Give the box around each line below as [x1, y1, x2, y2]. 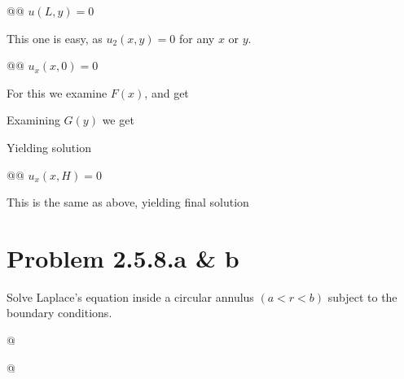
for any [179, 29, 215, 46]
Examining [7, 111, 60, 129]
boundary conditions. [7, 304, 112, 321]
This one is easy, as [7, 29, 103, 46]
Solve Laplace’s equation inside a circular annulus [7, 288, 254, 305]
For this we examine [7, 84, 108, 101]
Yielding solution [7, 138, 91, 155]
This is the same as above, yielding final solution [7, 194, 249, 211]
